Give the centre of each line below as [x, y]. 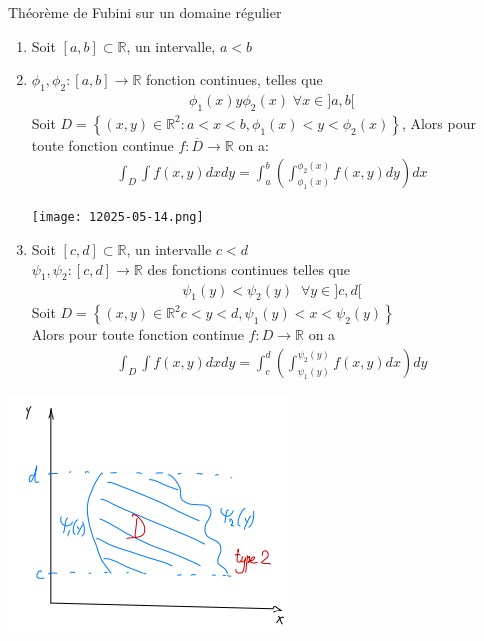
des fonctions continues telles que [248, 268]
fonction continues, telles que [234, 79]
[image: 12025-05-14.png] [117, 217]
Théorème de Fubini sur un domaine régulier [145, 12]
